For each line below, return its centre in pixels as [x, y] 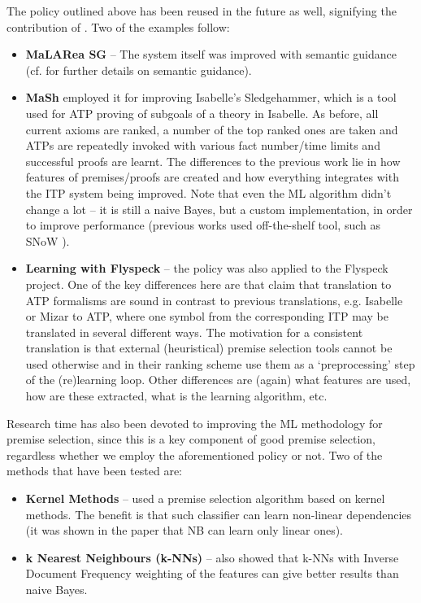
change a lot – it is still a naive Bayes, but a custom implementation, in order [219, 209]
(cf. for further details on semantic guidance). [139, 70]
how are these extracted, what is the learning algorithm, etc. [176, 396]
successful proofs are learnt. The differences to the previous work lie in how [213, 161]
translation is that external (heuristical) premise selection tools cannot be [209, 348]
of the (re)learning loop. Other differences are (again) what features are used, [218, 380]
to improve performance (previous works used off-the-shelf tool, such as [203, 225]
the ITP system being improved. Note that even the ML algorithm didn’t [208, 192]
